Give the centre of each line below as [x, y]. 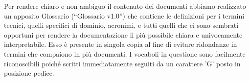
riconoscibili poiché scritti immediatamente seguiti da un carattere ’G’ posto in [122, 63]
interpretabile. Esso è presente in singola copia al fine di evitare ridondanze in [121, 44]
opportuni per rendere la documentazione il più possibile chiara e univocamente [123, 34]
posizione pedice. [29, 73]
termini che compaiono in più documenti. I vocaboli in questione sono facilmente [125, 53]
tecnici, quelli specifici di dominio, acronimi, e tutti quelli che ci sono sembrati [121, 25]
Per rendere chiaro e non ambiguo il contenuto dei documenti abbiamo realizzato [125, 6]
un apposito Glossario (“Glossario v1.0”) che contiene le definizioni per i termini [124, 15]
